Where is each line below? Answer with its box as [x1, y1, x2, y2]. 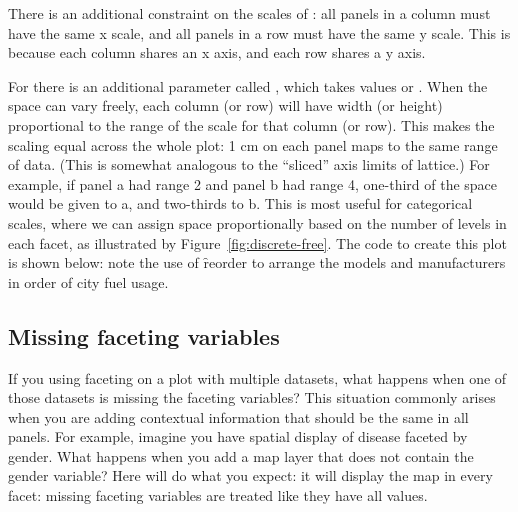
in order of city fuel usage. [8, 271, 169, 292]
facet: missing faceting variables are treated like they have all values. [8, 485, 428, 506]
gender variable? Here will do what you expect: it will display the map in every [8, 465, 493, 486]
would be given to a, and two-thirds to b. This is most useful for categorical [8, 193, 473, 214]
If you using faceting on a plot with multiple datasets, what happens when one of [8, 367, 507, 388]
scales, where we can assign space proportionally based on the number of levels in [8, 212, 507, 233]
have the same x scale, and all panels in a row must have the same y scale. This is [8, 22, 511, 43]
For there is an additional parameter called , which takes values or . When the [8, 75, 488, 96]
